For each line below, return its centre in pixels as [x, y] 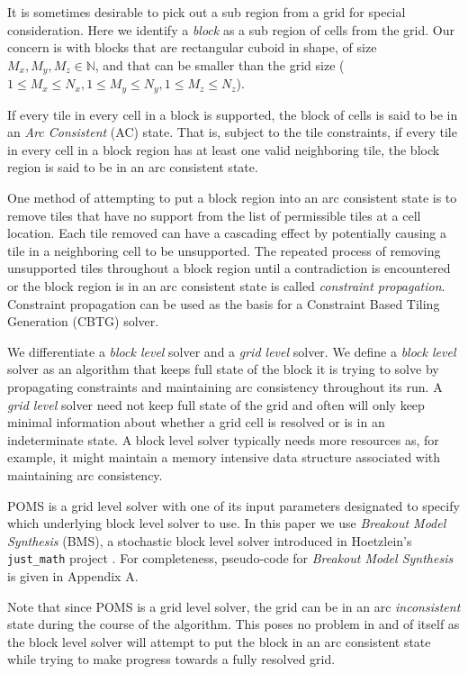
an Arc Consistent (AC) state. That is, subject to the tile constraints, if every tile [232, 132]
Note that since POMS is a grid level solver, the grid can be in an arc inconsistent [234, 606]
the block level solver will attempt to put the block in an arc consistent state [219, 641]
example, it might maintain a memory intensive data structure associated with [224, 457]
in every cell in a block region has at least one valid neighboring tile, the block [224, 149]
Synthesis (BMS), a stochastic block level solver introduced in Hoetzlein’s [210, 540]
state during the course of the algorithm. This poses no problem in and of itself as [234, 624]
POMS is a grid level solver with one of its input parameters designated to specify [234, 505]
